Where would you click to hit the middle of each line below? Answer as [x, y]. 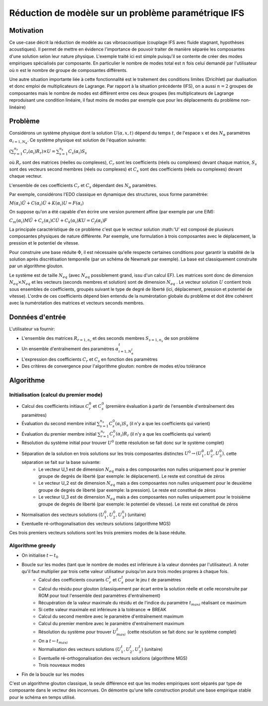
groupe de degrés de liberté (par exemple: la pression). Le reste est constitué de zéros [127, 490]
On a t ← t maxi [53, 641]
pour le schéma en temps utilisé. [42, 697]
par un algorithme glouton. [36, 266]
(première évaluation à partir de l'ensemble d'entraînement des [170, 406]
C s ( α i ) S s [78, 152]
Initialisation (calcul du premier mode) [56, 394]
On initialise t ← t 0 [40, 556]
